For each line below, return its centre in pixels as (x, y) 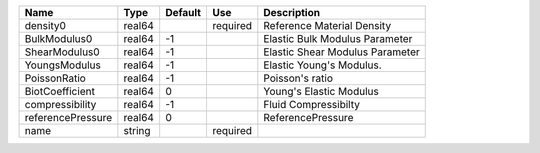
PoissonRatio (55, 78)
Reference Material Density (327, 25)
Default (183, 12)
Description (291, 12)
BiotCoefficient (59, 91)
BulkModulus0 (58, 38)
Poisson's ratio (298, 78)
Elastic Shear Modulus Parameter (341, 52)
